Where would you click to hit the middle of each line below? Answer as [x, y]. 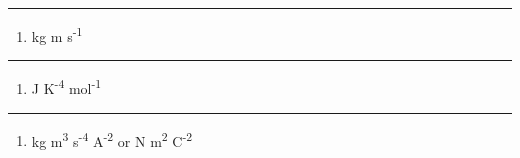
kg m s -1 [57, 34]
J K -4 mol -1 [66, 86]
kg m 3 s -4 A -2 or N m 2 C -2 [112, 139]
